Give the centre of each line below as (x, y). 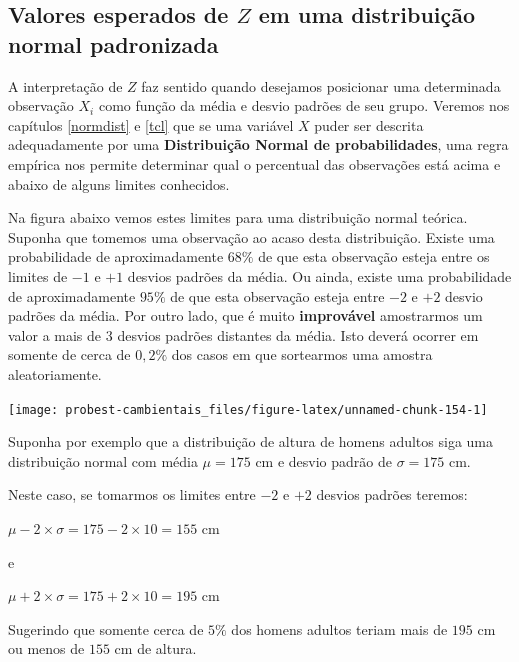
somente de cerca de (69, 354)
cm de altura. (155, 648)
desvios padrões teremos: (392, 494)
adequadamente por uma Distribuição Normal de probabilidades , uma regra (258, 144)
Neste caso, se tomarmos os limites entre (132, 494)
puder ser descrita (369, 124)
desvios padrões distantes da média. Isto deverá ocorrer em (298, 334)
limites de (38, 275)
